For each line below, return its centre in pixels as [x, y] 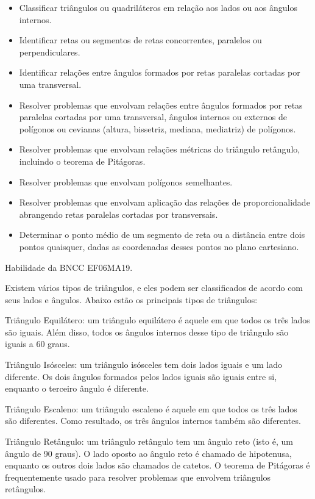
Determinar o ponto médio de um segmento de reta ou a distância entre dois [162, 235]
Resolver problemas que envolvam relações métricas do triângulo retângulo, [160, 149]
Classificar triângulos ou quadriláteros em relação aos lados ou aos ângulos [158, 7]
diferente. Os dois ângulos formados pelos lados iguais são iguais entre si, [141, 376]
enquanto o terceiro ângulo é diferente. [77, 388]
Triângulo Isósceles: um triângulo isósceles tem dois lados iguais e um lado [143, 364]
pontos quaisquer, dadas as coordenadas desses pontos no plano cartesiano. [159, 246]
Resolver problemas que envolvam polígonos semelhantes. [126, 181]
